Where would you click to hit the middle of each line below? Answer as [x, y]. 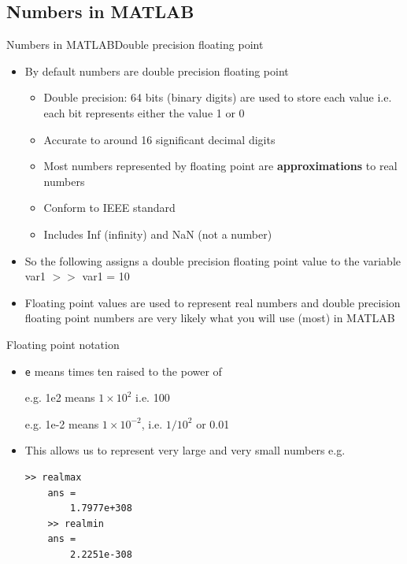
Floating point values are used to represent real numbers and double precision [213, 302]
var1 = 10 [106, 276]
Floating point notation [63, 344]
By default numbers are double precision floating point [157, 70]
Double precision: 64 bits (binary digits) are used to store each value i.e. [218, 97]
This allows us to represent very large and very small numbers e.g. [185, 450]
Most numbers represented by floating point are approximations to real [220, 166]
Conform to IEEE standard [109, 208]
